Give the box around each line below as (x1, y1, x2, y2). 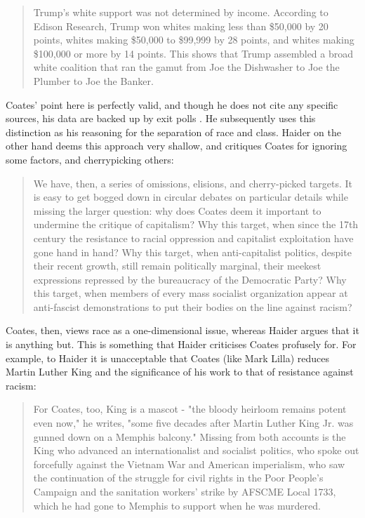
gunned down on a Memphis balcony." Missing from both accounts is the (33, 429, 346, 444)
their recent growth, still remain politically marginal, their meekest (33, 258, 321, 273)
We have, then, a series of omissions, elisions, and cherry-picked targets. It (33, 175, 352, 190)
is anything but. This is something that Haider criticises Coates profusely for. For (6, 337, 357, 352)
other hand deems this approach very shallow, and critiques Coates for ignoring (6, 138, 347, 153)
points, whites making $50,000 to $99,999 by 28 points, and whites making (33, 32, 354, 47)
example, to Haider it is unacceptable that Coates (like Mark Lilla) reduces (6, 350, 329, 365)
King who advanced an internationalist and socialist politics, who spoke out (33, 443, 359, 458)
